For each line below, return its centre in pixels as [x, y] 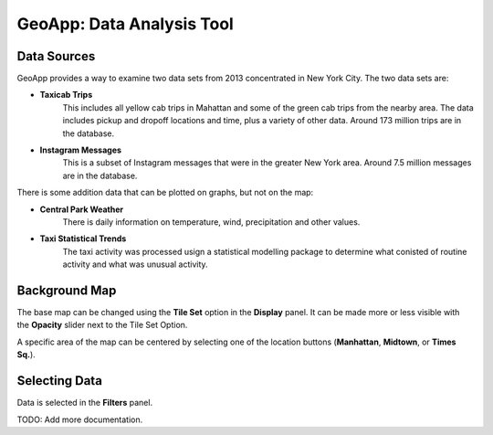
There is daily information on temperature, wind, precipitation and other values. [211, 222]
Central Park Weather [82, 209]
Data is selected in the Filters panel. [85, 403]
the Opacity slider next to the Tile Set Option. [102, 325]
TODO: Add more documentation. [80, 419]
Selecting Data [59, 381]
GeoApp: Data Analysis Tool [126, 24]
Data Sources [56, 56]
